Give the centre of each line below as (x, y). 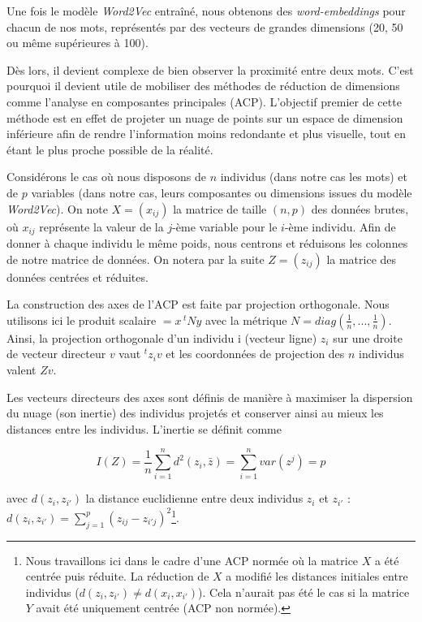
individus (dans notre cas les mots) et (314, 177)
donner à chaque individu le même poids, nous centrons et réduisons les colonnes (207, 242)
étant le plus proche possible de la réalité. (110, 149)
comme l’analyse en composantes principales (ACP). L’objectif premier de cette (204, 101)
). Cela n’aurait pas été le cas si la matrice (304, 592)
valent (22, 369)
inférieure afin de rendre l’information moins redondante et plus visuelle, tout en (207, 134)
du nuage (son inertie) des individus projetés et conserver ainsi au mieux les (195, 413)
